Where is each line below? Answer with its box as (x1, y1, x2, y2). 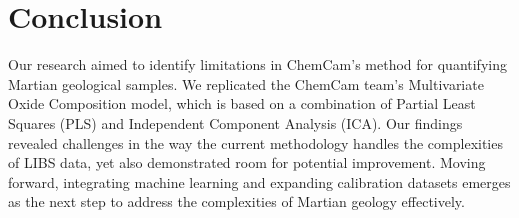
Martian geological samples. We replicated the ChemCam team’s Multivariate (8, 73, 484, 94)
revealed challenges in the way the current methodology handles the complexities (8, 132, 503, 153)
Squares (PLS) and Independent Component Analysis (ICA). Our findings (8, 112, 463, 133)
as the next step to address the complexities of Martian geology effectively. (8, 191, 465, 212)
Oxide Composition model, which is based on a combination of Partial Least (8, 93, 476, 114)
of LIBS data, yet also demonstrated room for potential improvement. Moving (8, 152, 486, 173)
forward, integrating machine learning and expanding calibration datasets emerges (8, 171, 511, 192)
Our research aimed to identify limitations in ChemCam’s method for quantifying (8, 54, 507, 75)
